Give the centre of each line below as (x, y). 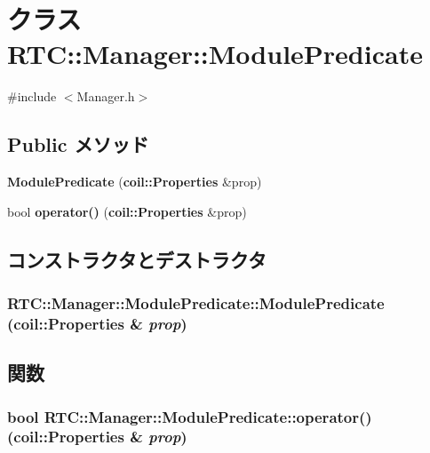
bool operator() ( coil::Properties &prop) (127, 211)
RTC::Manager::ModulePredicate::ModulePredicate (196, 303)
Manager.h (106, 96)
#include (32, 96)
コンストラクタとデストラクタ (137, 259)
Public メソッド (78, 144)
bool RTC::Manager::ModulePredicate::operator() (190, 416)
